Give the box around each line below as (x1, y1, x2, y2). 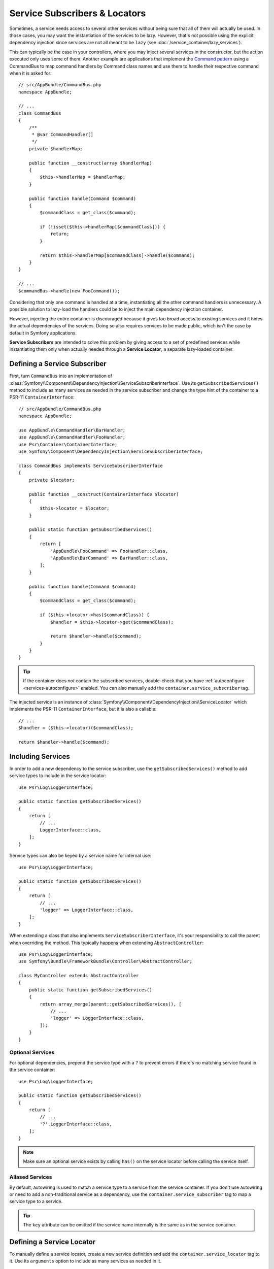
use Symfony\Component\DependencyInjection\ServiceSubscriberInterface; (18, 449, 203, 454)
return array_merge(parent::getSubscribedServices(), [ (40, 1001, 182, 1007)
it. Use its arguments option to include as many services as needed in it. (9, 1258, 162, 1264)
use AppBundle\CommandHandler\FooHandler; (18, 435, 126, 440)
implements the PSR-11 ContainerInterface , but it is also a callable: (9, 706, 157, 712)
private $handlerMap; (28, 146, 83, 152)
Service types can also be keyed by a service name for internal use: (9, 853, 152, 859)
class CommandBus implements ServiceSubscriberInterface (18, 462, 163, 469)
